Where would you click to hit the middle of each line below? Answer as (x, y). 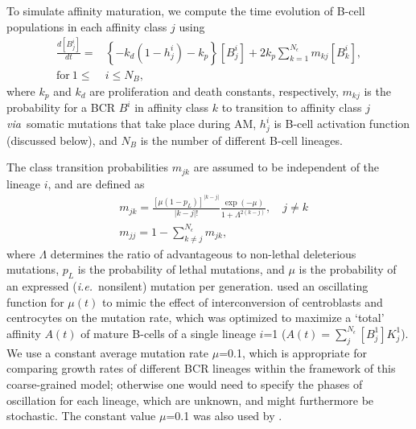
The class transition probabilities (88, 167)
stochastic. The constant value (81, 416)
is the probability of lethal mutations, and (181, 269)
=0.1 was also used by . (224, 416)
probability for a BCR (61, 107)
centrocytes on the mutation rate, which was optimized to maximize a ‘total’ (196, 318)
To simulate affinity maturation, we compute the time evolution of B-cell (186, 10)
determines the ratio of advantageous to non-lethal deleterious (203, 253)
